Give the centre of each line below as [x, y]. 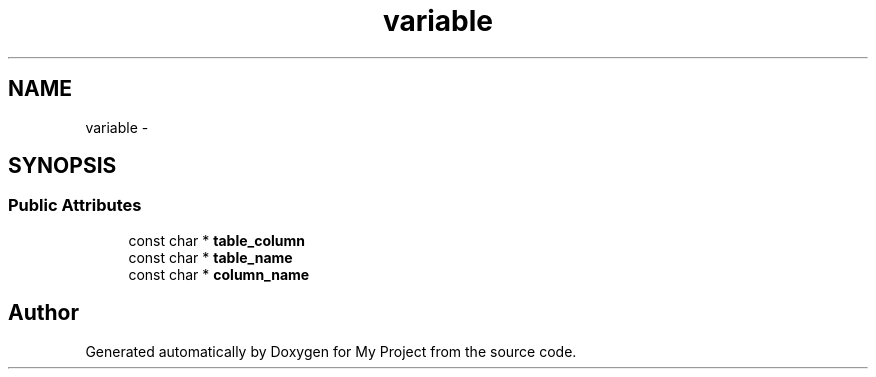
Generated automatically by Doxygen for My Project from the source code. [331, 351]
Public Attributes [75, 205]
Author [43, 313]
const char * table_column [217, 240]
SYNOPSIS [62, 166]
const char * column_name [219, 274]
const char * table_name [210, 257]
